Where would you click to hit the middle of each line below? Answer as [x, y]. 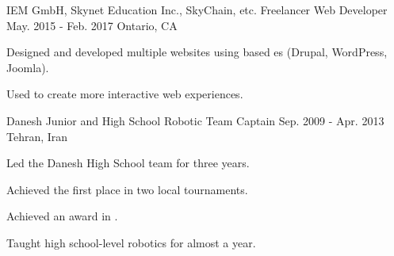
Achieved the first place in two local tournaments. [127, 189]
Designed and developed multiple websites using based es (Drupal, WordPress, [197, 52]
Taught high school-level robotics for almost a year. [131, 242]
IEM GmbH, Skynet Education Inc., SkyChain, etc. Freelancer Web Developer [197, 10]
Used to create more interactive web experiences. [125, 94]
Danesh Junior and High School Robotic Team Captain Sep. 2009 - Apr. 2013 [195, 120]
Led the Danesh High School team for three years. [128, 163]
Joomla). [28, 67]
